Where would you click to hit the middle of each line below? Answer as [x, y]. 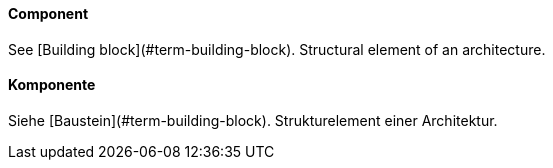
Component [48, 13]
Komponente [52, 85]
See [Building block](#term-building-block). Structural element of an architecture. [277, 49]
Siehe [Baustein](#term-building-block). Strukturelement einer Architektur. [253, 120]
